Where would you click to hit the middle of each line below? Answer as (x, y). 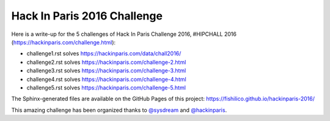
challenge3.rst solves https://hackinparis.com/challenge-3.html (106, 71)
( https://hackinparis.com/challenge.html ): (64, 42)
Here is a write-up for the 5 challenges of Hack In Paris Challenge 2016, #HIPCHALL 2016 (124, 34)
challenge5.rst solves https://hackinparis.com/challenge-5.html (106, 88)
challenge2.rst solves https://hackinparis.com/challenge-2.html (106, 62)
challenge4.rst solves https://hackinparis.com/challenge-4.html (106, 79)
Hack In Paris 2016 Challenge (87, 16)
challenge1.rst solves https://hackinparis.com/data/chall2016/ (104, 54)
